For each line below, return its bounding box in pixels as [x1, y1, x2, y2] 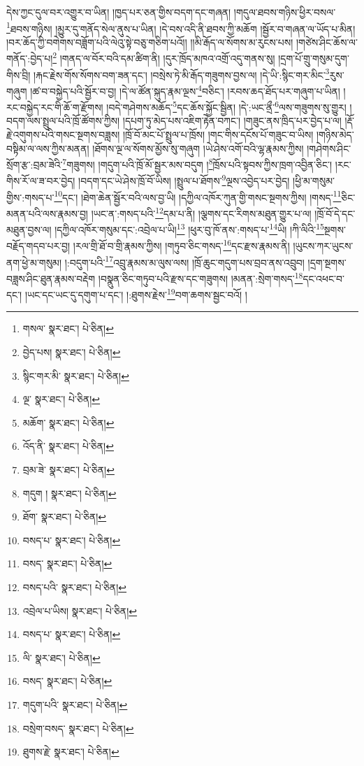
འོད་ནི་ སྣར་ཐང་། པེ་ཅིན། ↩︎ [22, 439, 114, 453]
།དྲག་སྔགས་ [307, 255, 347, 269]
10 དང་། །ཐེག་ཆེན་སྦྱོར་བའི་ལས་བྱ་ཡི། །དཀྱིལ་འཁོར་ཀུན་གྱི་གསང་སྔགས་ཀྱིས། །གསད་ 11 [54, 187, 342, 204]
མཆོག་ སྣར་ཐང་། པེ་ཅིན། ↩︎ [22, 415, 115, 430]
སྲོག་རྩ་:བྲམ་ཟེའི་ [6, 157, 63, 171]
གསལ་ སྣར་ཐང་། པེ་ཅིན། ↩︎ [22, 321, 114, 336]
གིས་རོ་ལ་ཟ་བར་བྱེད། [6, 173, 75, 188]
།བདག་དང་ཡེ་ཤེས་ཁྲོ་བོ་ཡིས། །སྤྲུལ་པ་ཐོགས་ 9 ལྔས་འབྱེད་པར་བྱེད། [78, 171, 290, 188]
